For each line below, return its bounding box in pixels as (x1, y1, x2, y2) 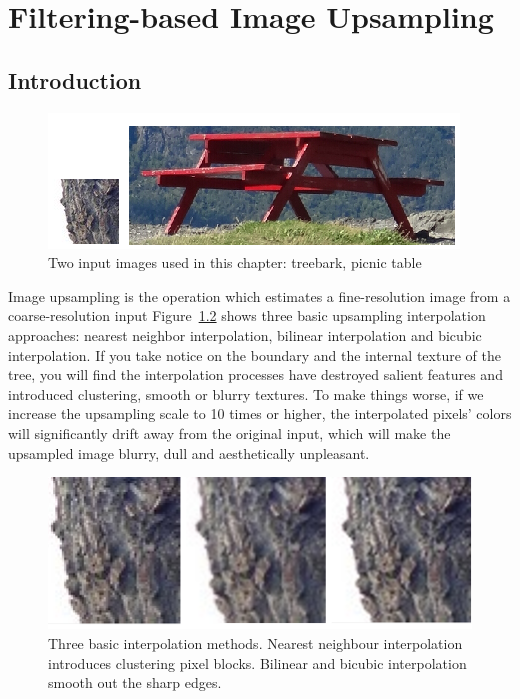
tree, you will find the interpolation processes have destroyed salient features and (8, 364, 503, 385)
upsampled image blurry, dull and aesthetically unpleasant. (8, 442, 370, 463)
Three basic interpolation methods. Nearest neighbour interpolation (48, 632, 463, 653)
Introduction (8, 64, 142, 95)
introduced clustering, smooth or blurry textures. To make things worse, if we (8, 383, 484, 404)
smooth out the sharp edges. (48, 672, 222, 693)
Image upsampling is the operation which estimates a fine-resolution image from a (8, 285, 511, 306)
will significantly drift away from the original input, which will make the (8, 422, 451, 443)
